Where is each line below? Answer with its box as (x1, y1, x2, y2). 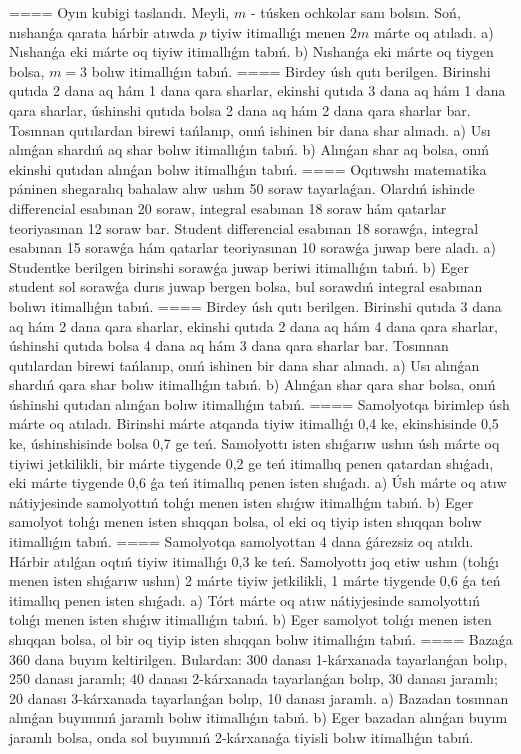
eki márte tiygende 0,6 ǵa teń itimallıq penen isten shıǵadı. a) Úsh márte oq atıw (9, 472, 507, 493)
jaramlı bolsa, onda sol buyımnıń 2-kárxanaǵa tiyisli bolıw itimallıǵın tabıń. (9, 726, 474, 747)
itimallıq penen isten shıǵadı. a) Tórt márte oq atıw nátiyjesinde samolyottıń (9, 589, 480, 610)
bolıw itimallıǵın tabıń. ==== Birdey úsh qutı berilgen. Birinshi (91, 60, 491, 81)
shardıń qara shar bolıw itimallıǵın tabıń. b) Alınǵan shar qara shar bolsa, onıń (9, 374, 496, 395)
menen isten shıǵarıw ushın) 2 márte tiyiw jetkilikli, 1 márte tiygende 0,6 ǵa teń (9, 570, 501, 591)
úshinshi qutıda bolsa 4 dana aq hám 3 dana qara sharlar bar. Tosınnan (9, 335, 449, 356)
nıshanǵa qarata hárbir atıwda (9, 21, 195, 42)
